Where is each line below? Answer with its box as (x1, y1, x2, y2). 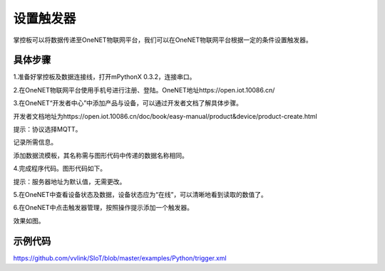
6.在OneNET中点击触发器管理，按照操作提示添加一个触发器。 (13, 203, 194, 212)
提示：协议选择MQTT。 (13, 125, 82, 134)
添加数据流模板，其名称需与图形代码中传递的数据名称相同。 (13, 151, 188, 159)
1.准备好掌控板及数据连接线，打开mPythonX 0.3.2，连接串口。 (13, 73, 196, 81)
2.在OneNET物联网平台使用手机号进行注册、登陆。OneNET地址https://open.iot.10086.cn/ (13, 85, 275, 94)
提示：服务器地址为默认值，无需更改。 (13, 177, 126, 186)
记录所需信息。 (13, 138, 57, 147)
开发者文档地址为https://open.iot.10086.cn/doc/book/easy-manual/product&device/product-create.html (13, 112, 317, 120)
